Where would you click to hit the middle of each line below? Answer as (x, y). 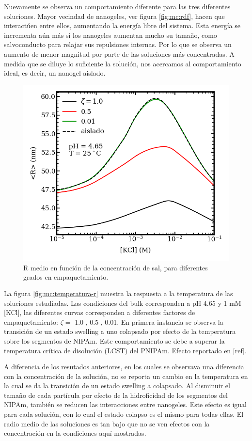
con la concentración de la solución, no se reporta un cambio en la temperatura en (126, 376)
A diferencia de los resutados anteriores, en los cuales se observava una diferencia (124, 367)
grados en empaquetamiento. (66, 277)
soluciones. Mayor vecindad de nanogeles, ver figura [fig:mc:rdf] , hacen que (114, 16)
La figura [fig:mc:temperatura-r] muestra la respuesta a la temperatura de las (118, 293)
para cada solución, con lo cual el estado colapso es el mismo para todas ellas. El (124, 414)
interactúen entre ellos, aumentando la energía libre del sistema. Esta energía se (122, 25)
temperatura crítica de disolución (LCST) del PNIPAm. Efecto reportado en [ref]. (125, 350)
